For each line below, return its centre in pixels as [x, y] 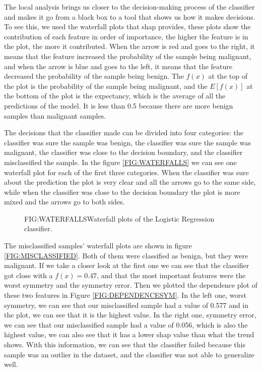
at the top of [228, 76]
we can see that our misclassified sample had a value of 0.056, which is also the [126, 324]
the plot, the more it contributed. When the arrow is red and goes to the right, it [129, 46]
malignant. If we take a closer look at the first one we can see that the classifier [127, 265]
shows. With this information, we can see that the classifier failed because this [125, 344]
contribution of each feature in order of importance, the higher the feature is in [126, 36]
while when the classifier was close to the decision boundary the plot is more [122, 192]
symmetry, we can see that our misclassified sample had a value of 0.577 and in [126, 305]
